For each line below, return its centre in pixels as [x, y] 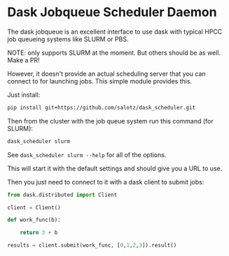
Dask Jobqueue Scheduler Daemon [112, 12]
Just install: [24, 95]
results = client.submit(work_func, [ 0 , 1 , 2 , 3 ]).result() [92, 245]
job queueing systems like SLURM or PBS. [68, 39]
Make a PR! [23, 60]
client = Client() [34, 208]
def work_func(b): [34, 220]
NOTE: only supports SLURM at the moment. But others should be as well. [114, 53]
